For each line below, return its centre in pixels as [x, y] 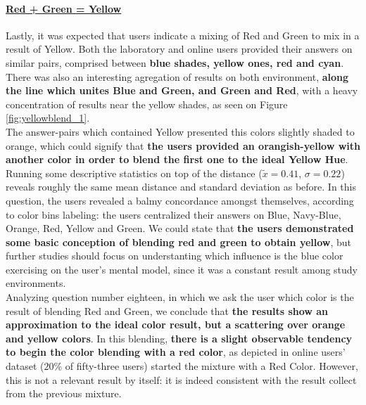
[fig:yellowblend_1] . [48, 118]
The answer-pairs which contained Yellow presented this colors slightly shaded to [180, 131]
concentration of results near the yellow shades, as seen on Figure [147, 104]
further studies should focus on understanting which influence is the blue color [175, 256]
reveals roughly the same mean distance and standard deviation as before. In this [181, 187]
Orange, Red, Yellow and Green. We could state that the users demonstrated [180, 228]
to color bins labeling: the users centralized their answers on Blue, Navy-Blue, [173, 214]
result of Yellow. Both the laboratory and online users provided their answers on [179, 49]
